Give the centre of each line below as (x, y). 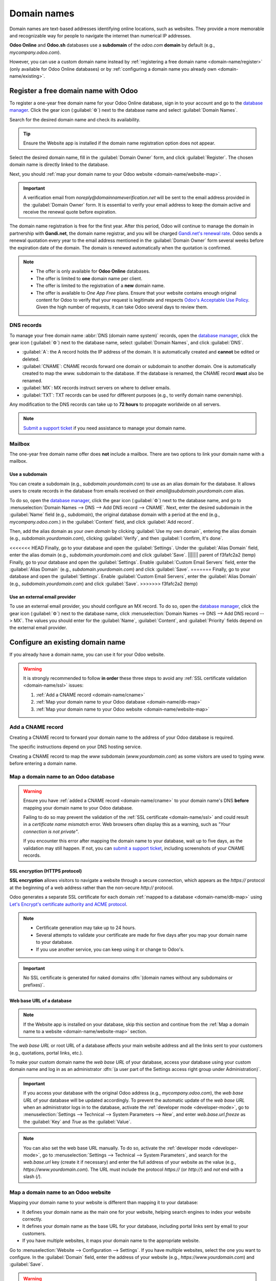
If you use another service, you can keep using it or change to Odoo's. (110, 949)
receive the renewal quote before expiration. (70, 212)
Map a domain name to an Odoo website (60, 1192)
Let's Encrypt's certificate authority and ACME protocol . (68, 904)
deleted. (31, 359)
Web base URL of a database (41, 1000)
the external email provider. (38, 628)
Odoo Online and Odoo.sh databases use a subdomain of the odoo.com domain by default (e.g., (112, 45)
